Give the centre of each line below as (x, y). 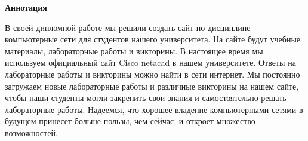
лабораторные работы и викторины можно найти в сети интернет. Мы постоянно (153, 74)
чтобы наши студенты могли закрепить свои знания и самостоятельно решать (146, 98)
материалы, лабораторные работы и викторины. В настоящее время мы (134, 50)
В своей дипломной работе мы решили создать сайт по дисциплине (128, 27)
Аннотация (26, 7)
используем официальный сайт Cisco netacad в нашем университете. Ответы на (150, 62)
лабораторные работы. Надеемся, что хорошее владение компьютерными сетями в (154, 109)
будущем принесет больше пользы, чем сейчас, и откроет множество (130, 121)
